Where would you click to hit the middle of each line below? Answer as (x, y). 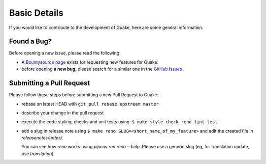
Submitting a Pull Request (50, 83)
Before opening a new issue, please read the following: (65, 53)
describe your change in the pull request (63, 112)
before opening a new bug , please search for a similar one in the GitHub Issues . (103, 69)
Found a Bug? (31, 41)
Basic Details (36, 13)
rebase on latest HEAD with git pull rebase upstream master (90, 104)
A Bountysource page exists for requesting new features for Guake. (90, 62)
